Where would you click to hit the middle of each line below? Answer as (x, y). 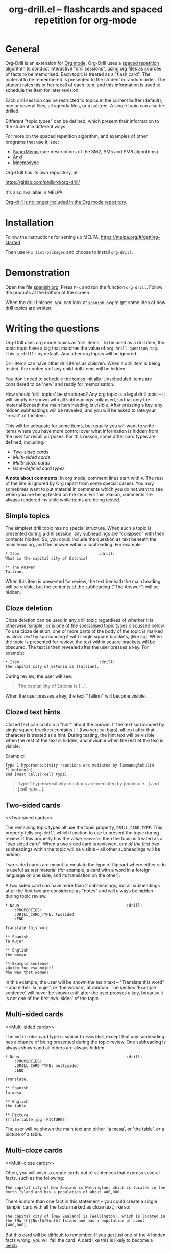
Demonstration (38, 273)
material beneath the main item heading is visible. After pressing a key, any (84, 405)
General (22, 49)
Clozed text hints (33, 712)
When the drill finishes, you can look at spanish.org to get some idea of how (86, 302)
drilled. (13, 111)
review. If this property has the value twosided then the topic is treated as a (84, 838)
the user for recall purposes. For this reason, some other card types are (80, 436)
